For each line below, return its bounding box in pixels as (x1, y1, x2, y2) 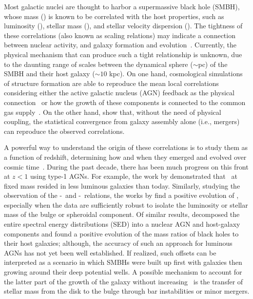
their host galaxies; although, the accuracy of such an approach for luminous (4, 238, 233, 248)
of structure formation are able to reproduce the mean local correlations (4, 78, 219, 88)
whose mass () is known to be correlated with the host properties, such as (4, 11, 224, 21)
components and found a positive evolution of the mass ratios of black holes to (4, 228, 239, 238)
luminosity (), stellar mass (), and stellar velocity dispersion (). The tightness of (4, 21, 243, 31)
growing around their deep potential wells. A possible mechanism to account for (4, 267, 242, 277)
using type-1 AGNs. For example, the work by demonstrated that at (30, 171, 237, 181)
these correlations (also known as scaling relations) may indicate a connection (4, 30, 235, 40)
